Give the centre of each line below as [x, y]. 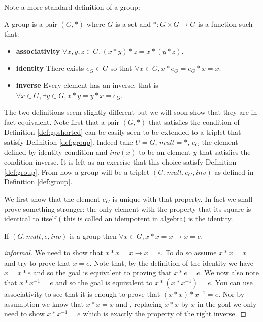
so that [121, 68]
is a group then [93, 235]
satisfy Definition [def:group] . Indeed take [69, 141]
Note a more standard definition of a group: [72, 7]
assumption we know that [44, 303]
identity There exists [50, 68]
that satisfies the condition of [194, 122]
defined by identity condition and [56, 152]
